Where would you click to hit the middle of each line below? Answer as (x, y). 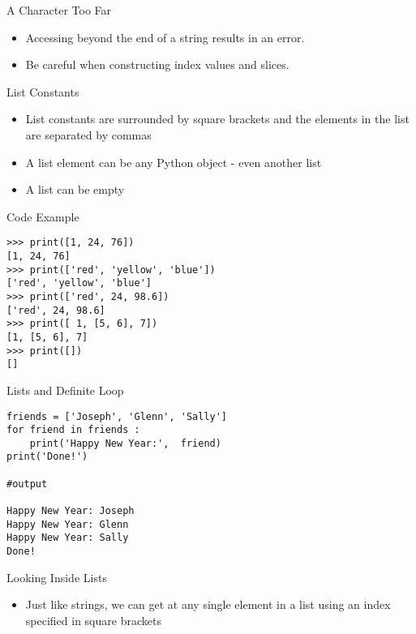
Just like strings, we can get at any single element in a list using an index (208, 604)
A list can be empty (75, 189)
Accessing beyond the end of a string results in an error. (165, 37)
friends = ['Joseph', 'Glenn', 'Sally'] (117, 416)
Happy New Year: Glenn (68, 524)
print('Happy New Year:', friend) (125, 443)
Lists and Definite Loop (65, 390)
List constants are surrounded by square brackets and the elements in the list (217, 119)
